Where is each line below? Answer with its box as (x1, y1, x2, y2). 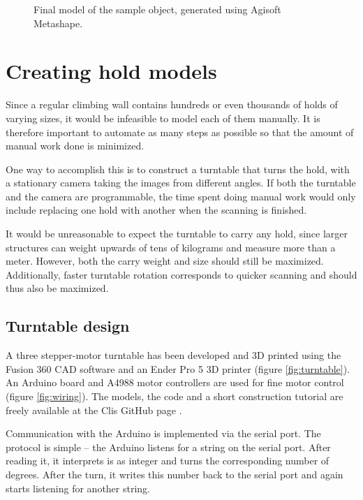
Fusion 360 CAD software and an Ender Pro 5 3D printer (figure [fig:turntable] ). (6, 361, 350, 376)
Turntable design (6, 315, 130, 337)
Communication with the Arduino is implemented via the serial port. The (6, 426, 321, 441)
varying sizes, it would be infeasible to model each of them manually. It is (6, 110, 320, 125)
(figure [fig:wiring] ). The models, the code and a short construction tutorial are (6, 389, 343, 404)
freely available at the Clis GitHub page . (6, 402, 182, 417)
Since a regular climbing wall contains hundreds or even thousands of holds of (6, 97, 338, 112)
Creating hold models (6, 57, 217, 85)
